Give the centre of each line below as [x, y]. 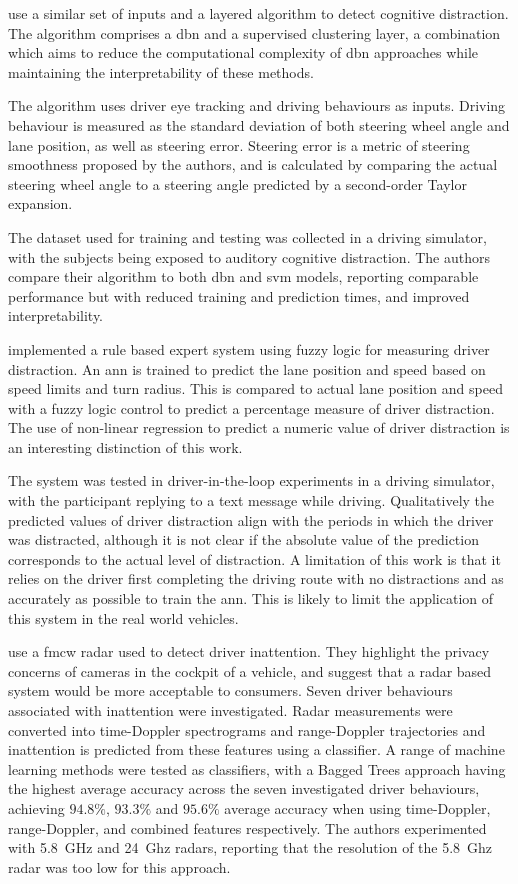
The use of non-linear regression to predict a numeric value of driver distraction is [259, 427]
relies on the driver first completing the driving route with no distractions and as [256, 578]
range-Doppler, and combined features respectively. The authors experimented [247, 827]
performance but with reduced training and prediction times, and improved [239, 295]
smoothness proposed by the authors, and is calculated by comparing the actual [253, 164]
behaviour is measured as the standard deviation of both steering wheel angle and [259, 124]
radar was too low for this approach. [119, 866]
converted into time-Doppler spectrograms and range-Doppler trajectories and [247, 729]
